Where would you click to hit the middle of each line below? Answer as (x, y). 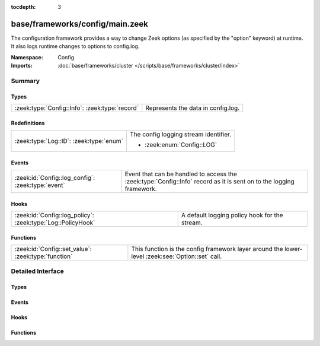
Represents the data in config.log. (193, 108)
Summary (25, 81)
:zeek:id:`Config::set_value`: (53, 249)
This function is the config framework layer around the (207, 249)
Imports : (22, 66)
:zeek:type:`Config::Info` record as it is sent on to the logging (209, 182)
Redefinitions (28, 123)
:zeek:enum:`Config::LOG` (181, 145)
